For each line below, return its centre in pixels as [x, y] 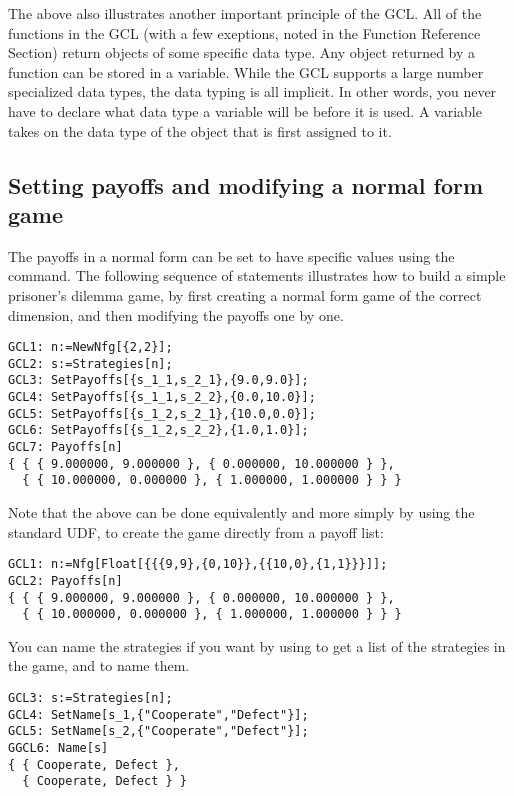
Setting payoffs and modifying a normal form [246, 184]
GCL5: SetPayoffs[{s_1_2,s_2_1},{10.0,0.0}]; [162, 413]
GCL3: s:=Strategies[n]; [90, 698]
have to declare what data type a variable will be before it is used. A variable [245, 110]
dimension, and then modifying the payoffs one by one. [176, 314]
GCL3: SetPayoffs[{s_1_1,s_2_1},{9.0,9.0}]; [158, 380]
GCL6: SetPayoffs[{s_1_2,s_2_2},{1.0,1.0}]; [158, 430]
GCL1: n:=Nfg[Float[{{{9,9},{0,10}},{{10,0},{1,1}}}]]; [198, 564]
